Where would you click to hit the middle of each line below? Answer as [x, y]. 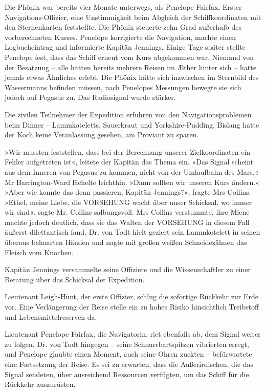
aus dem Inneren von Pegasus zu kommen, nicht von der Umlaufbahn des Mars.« [132, 171]
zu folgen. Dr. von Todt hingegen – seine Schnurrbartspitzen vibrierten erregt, [127, 344]
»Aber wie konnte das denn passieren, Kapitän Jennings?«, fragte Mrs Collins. [128, 192]
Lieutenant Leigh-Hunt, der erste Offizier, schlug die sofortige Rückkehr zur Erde [131, 296]
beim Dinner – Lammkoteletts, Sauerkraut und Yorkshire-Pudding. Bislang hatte [132, 124]
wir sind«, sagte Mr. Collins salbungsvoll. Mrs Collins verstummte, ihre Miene [127, 212]
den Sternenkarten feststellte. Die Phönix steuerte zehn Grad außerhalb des [123, 27]
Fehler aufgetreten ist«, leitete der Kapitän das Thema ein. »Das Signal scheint [129, 162]
